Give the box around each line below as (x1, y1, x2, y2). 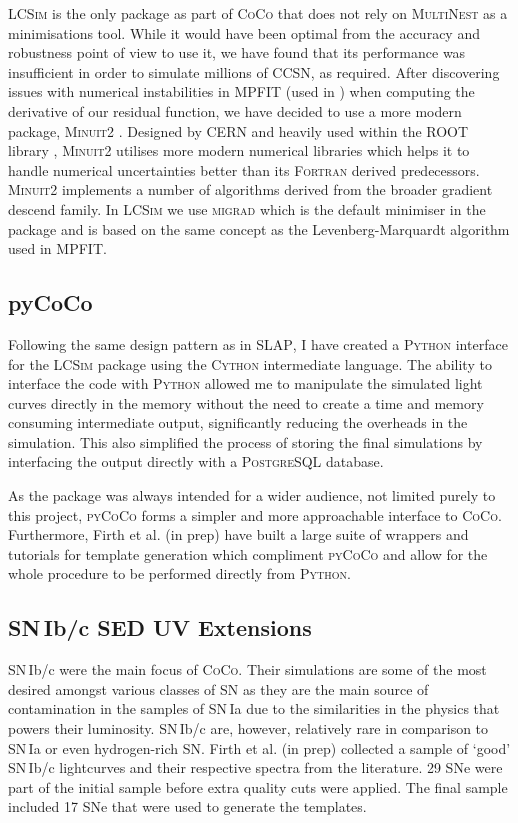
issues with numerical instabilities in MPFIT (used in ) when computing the (8, 81, 475, 102)
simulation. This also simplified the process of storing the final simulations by (8, 431, 483, 452)
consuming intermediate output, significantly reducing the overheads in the (8, 412, 468, 433)
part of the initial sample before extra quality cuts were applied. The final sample (8, 776, 508, 797)
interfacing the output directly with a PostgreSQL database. (8, 451, 384, 472)
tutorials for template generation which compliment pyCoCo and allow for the (8, 543, 488, 564)
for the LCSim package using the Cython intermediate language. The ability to (8, 353, 492, 374)
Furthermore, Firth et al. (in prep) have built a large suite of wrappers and (8, 524, 469, 545)
